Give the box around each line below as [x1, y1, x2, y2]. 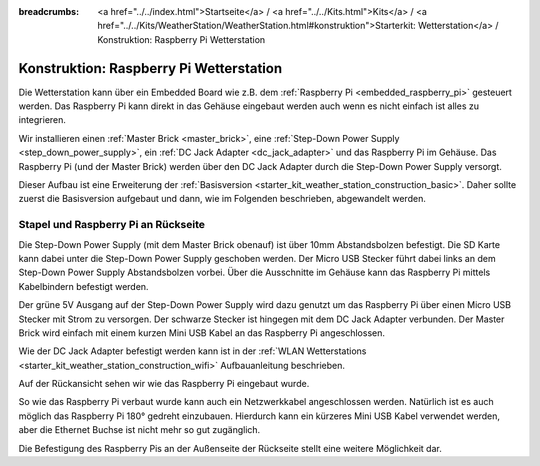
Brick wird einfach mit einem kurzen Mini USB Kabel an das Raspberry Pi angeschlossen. [18, 326, 385, 339]
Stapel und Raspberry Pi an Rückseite [18, 218, 205, 232]
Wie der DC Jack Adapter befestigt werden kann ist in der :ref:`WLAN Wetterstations [18, 345, 367, 357]
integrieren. [18, 114, 67, 126]
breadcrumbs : [18, 6, 80, 17]
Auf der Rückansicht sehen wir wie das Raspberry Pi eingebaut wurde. [18, 378, 310, 390]
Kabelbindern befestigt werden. [18, 280, 149, 292]
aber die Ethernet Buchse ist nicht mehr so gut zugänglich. [18, 424, 261, 436]
